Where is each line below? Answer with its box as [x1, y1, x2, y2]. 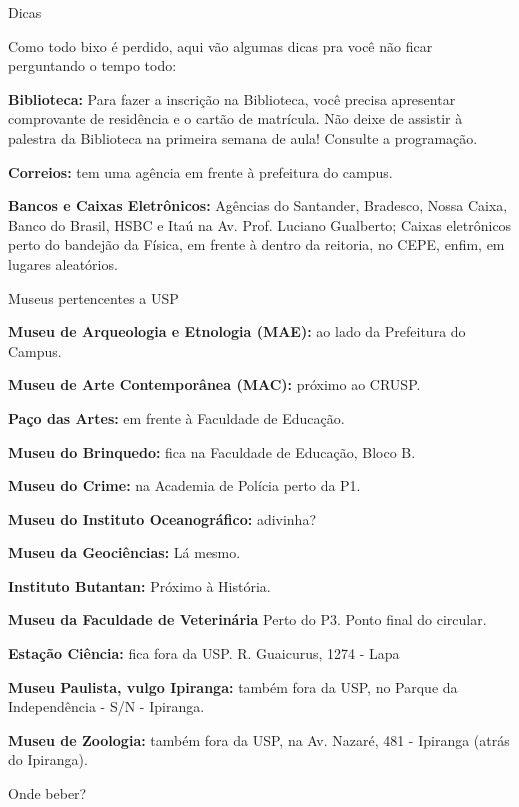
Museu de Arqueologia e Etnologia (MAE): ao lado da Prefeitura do [8, 321, 466, 342]
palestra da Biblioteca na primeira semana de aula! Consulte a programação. [8, 127, 478, 148]
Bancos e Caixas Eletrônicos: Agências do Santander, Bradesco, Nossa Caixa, [8, 195, 508, 216]
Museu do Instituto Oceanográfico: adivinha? [8, 508, 317, 529]
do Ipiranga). [8, 749, 88, 770]
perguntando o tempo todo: [8, 55, 177, 76]
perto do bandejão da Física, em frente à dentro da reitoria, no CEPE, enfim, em [8, 234, 505, 255]
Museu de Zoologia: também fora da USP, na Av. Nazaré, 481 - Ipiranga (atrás [8, 729, 510, 750]
